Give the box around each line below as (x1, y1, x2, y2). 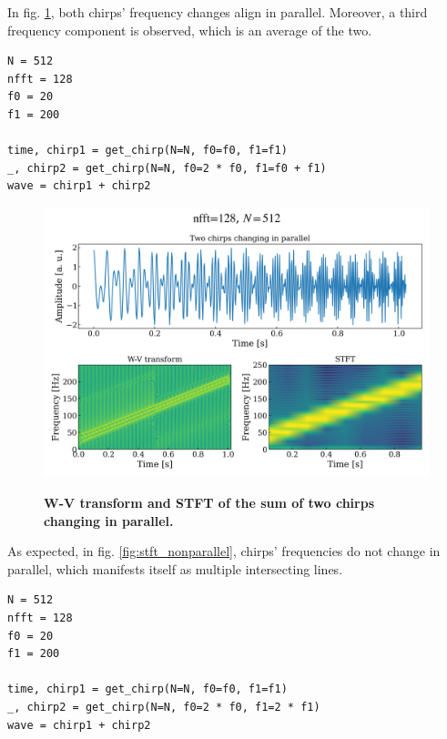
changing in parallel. (44, 511, 174, 530)
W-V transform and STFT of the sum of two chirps (44, 493, 374, 511)
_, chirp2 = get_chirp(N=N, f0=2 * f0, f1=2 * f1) (7, 700, 320, 714)
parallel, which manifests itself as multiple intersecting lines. (7, 559, 343, 578)
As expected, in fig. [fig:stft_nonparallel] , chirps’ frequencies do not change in (7, 542, 441, 561)
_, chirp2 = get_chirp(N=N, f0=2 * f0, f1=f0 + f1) (7, 161, 327, 175)
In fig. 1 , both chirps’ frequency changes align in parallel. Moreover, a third (7, 3, 428, 21)
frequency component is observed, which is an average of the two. (7, 20, 372, 39)
